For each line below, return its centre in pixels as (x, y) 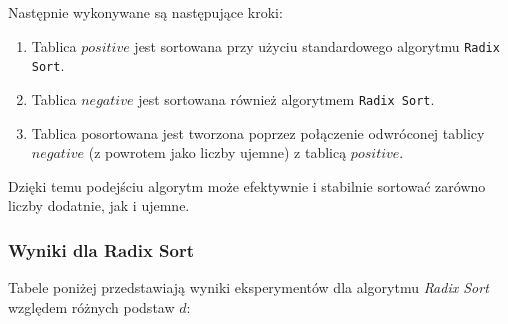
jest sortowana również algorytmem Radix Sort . (286, 98)
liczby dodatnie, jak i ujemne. (99, 205)
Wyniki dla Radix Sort (101, 249)
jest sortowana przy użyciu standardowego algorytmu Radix (317, 45)
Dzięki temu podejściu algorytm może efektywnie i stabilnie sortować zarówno (247, 185)
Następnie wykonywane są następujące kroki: (145, 12)
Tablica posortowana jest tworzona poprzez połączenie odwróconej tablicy (258, 132)
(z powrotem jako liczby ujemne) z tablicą (217, 152)
